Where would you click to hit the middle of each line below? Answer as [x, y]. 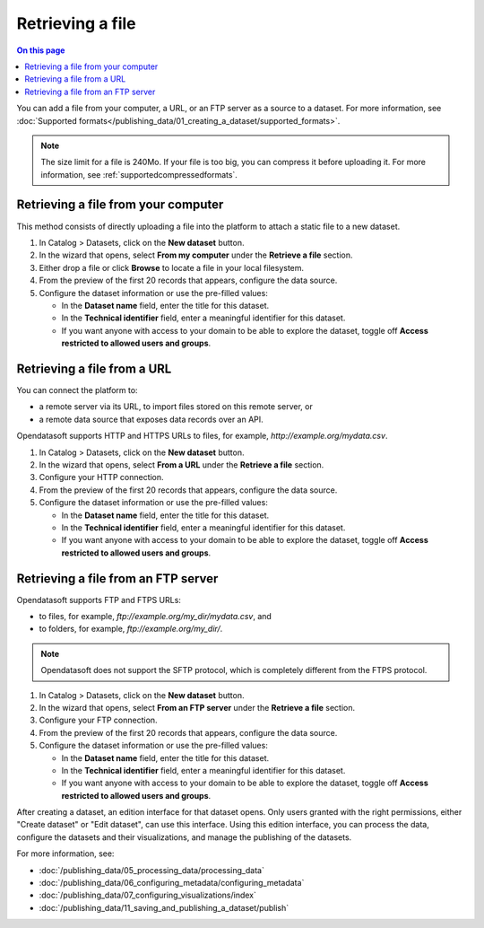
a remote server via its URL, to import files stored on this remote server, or [176, 407]
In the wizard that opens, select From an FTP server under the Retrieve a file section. [197, 707]
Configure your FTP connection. [98, 720]
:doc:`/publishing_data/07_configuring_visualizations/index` [148, 895]
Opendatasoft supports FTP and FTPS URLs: [99, 600]
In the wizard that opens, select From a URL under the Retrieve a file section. [181, 464]
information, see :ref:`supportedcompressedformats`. [139, 174]
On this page [41, 50]
